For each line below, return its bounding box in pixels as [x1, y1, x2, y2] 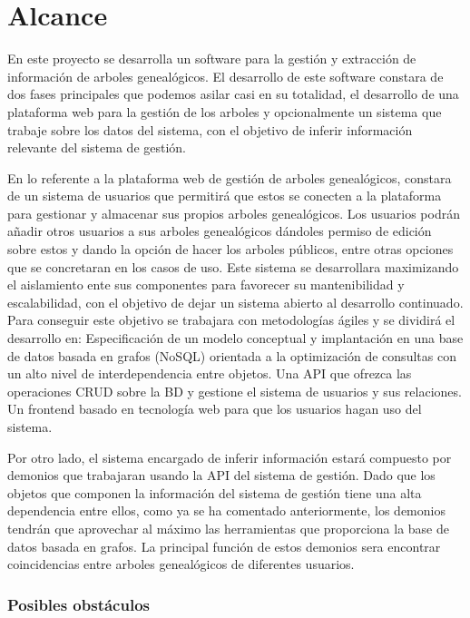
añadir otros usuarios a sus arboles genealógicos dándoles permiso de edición [7, 221, 432, 240]
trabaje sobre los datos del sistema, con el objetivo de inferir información [7, 120, 413, 139]
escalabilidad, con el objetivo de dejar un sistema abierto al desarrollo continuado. [7, 292, 464, 311]
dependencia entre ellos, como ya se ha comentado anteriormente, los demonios [7, 501, 446, 520]
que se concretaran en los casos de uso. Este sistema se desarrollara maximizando [7, 257, 459, 276]
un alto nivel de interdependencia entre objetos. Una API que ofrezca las [7, 364, 412, 383]
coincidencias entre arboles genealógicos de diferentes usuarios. [7, 554, 355, 574]
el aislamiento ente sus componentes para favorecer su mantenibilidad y [7, 275, 405, 294]
